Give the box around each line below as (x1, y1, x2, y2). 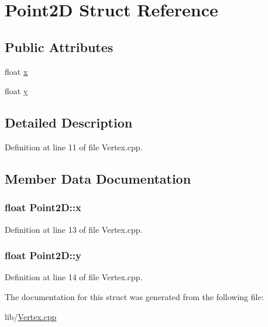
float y (5, 85, 28, 97)
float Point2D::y (5, 248, 81, 263)
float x (5, 65, 28, 77)
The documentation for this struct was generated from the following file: (5, 290, 264, 302)
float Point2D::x (5, 200, 81, 215)
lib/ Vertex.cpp (5, 310, 57, 322)
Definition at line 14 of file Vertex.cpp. (5, 271, 143, 283)
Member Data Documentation (5, 169, 191, 187)
